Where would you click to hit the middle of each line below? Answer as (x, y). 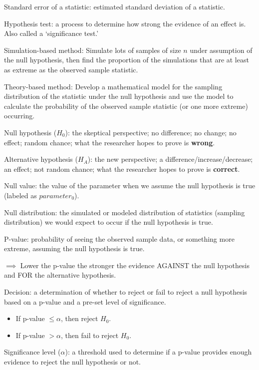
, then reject (80, 318)
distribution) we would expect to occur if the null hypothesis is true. (109, 222)
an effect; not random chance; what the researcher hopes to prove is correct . (122, 169)
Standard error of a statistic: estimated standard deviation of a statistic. (115, 6)
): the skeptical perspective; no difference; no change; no (151, 132)
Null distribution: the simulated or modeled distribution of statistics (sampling (125, 212)
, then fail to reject (90, 335)
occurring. (19, 116)
